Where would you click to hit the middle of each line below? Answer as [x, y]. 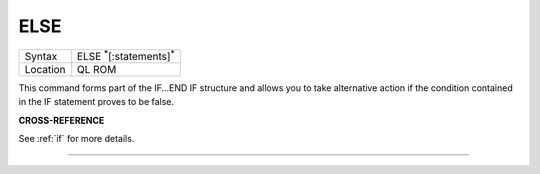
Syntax [41, 56]
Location [45, 69]
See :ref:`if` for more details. [76, 139]
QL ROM [96, 69]
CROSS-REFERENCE [61, 120]
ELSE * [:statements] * [125, 55]
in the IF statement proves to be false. [96, 102]
